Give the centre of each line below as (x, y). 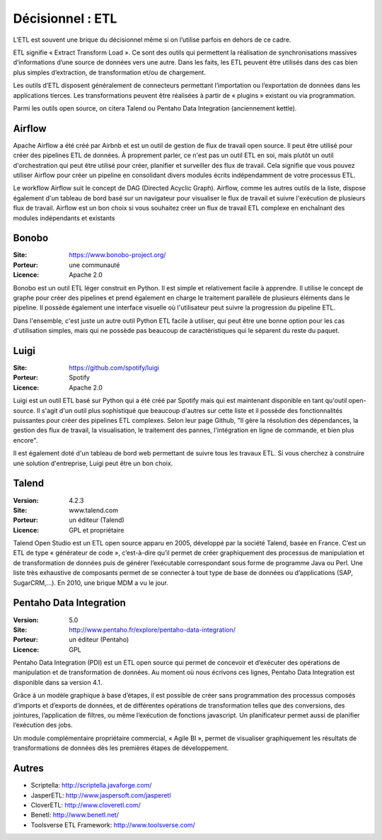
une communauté (94, 265)
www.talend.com (93, 510)
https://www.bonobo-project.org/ (117, 255)
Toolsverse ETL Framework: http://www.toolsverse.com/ (113, 824)
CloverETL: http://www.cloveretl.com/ (86, 805)
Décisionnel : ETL (65, 18)
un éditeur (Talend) (97, 520)
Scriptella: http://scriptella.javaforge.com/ (91, 785)
